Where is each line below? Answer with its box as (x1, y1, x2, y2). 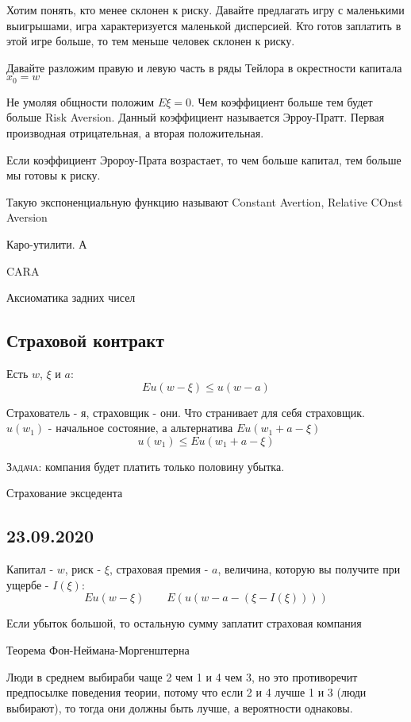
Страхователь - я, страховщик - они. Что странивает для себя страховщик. (6, 403, 365, 420)
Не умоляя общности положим (6, 93, 155, 110)
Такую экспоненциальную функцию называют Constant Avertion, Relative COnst (6, 193, 403, 210)
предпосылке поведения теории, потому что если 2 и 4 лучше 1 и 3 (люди (6, 684, 367, 701)
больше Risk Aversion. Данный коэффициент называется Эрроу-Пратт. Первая (6, 109, 385, 125)
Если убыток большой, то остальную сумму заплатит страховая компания (6, 615, 362, 631)
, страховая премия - (109, 561, 209, 577)
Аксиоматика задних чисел (6, 289, 136, 306)
